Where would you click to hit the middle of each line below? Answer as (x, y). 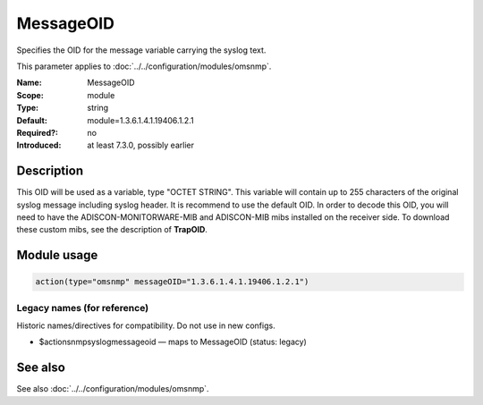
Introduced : (39, 145)
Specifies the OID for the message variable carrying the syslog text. (141, 50)
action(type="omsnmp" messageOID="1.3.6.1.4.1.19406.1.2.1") (172, 282)
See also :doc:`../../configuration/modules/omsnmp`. (113, 389)
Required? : (37, 132)
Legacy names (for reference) (83, 308)
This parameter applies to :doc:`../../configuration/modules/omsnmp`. (144, 66)
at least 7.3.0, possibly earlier (140, 145)
